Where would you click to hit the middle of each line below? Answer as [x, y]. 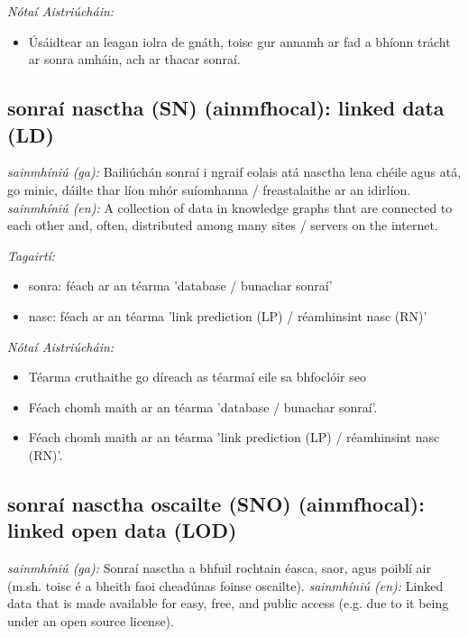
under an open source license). [91, 620]
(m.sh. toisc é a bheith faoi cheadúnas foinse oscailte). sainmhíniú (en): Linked [225, 585]
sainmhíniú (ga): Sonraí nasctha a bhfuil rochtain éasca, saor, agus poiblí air [220, 568]
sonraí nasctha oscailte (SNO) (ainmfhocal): [216, 503]
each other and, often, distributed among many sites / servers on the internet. [223, 225]
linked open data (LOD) [122, 530]
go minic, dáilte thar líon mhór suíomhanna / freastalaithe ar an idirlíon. [209, 189]
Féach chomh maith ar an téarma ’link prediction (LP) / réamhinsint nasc [234, 437]
